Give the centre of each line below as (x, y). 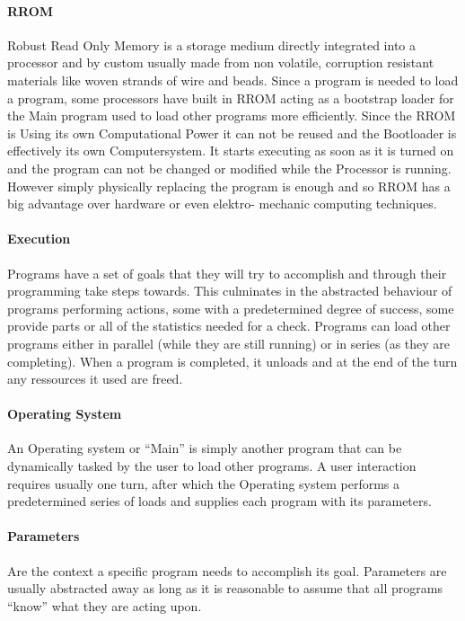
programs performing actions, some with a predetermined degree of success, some (231, 308)
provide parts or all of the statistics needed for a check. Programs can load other (229, 326)
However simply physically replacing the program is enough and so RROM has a (229, 186)
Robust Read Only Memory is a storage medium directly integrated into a (211, 44)
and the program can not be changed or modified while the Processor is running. (229, 168)
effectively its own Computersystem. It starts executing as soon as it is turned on (231, 151)
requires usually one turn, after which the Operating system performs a (204, 483)
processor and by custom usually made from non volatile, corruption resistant (221, 62)
